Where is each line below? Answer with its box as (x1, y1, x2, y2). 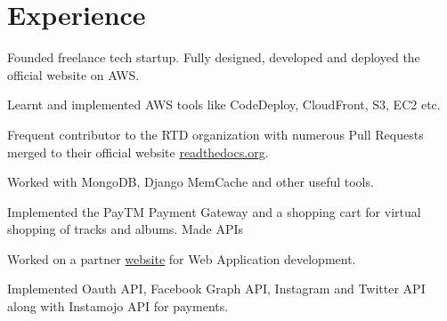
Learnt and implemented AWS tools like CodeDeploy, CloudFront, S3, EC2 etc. (7, 95, 441, 114)
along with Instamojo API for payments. (7, 297, 229, 316)
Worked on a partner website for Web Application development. (7, 249, 356, 268)
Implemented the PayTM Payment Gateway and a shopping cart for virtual (7, 202, 421, 221)
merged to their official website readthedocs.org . (7, 142, 269, 161)
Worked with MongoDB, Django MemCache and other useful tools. (7, 173, 374, 191)
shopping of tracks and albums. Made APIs (7, 220, 244, 238)
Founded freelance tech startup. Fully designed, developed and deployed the (7, 48, 420, 67)
